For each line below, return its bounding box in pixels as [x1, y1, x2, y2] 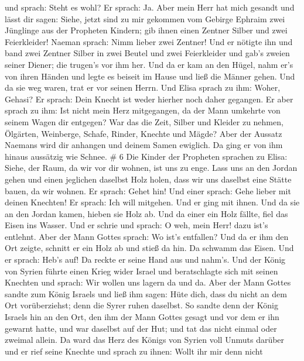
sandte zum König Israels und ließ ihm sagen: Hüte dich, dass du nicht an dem [5, 287, 287, 300]
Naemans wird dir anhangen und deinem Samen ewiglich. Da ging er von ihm [5, 139, 283, 151]
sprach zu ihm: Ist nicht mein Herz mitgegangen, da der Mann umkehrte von [5, 104, 281, 116]
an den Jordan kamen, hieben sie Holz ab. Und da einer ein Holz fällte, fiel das [5, 207, 288, 219]
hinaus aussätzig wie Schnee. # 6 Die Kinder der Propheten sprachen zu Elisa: [5, 150, 288, 162]
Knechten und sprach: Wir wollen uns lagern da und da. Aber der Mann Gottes [5, 276, 291, 288]
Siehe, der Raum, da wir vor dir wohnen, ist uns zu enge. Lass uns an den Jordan [5, 161, 298, 174]
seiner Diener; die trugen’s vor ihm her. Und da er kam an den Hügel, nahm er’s [5, 58, 293, 70]
